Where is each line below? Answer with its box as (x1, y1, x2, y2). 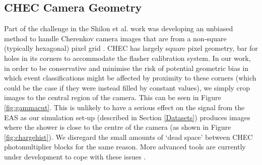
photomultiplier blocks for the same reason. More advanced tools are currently (4, 141, 246, 152)
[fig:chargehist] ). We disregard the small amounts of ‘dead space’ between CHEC (4, 131, 253, 142)
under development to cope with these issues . (4, 151, 146, 161)
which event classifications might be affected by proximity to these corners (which (4, 72, 256, 83)
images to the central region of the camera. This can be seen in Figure (4, 92, 221, 103)
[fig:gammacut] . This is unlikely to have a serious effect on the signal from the (4, 102, 245, 112)
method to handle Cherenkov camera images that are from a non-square (4, 33, 227, 43)
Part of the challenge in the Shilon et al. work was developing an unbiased (4, 23, 233, 34)
